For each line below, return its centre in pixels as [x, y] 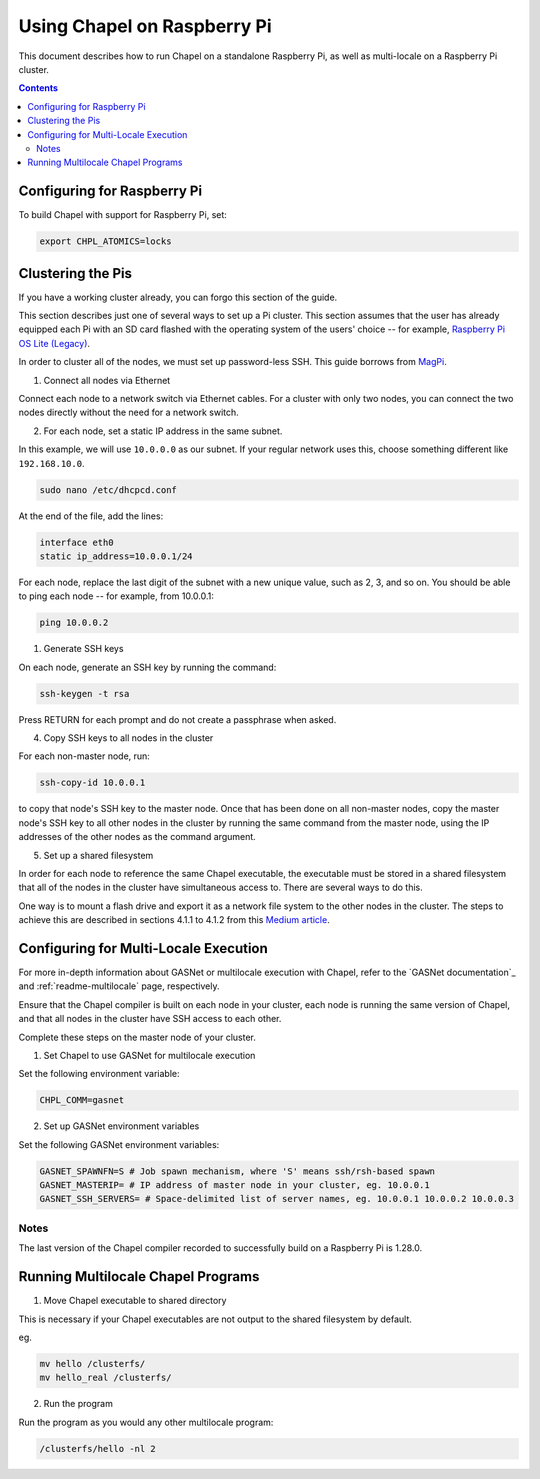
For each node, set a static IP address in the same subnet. [163, 431]
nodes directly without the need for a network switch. [128, 412]
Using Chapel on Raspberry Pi [145, 26]
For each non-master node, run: [84, 756]
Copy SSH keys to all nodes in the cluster [128, 738]
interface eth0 [76, 542]
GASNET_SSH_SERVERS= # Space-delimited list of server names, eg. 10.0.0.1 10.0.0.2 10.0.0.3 [277, 1199]
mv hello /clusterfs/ [92, 1363]
